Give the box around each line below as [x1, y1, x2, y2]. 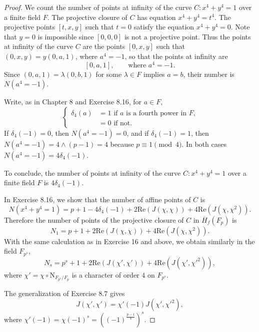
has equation [137, 11, 176, 22]
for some [95, 68, 122, 79]
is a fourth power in [126, 109, 187, 117]
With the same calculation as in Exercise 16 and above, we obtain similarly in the [4, 236, 255, 246]
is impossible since [37, 31, 94, 41]
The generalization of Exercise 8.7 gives [4, 288, 125, 298]
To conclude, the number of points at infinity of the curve [4, 167, 181, 178]
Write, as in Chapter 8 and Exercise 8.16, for [4, 96, 142, 107]
